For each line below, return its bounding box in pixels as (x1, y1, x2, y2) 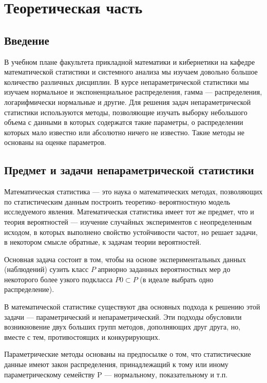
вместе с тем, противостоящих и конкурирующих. (4, 331, 160, 342)
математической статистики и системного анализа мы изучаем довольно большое (4, 66, 258, 77)
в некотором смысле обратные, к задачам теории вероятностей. (4, 236, 201, 247)
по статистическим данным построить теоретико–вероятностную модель (4, 196, 231, 207)
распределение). (4, 284, 54, 295)
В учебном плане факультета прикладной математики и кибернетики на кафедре (4, 56, 255, 67)
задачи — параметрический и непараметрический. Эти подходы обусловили (4, 311, 242, 322)
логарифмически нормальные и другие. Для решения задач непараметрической (4, 96, 251, 107)
